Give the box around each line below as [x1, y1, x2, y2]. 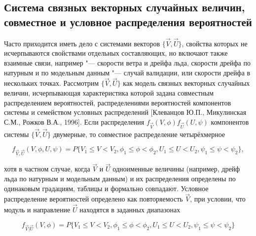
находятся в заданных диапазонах [79, 204, 181, 215]
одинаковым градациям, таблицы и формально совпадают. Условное [4, 183, 209, 193]
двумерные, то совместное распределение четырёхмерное [53, 129, 225, 139]
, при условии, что [190, 194, 246, 204]
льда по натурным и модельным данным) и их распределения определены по [4, 173, 236, 183]
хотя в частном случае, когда [4, 164, 90, 174]
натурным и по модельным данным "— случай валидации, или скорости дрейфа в [4, 67, 251, 77]
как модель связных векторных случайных [123, 78, 250, 88]
